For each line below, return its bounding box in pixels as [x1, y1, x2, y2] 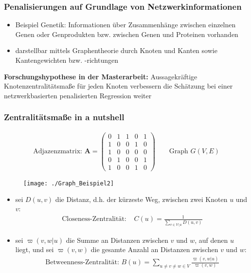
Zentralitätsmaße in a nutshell [4, 111, 125, 123]
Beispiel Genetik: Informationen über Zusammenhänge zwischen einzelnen [15, 19, 236, 30]
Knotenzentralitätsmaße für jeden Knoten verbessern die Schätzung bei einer [4, 81, 233, 91]
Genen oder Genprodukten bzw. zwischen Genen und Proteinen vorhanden [15, 29, 238, 39]
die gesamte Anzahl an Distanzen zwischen [90, 244, 218, 255]
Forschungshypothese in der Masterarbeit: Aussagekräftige [4, 71, 197, 81]
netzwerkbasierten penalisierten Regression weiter [4, 90, 152, 100]
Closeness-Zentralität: [62, 216, 126, 223]
